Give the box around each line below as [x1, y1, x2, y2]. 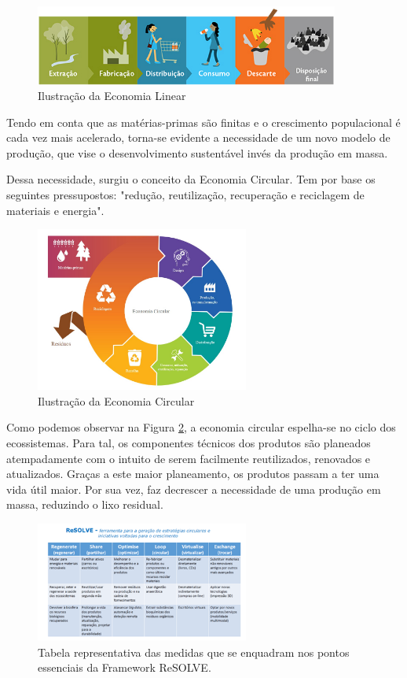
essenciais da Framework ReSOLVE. [38, 659, 211, 676]
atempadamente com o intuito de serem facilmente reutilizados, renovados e [6, 450, 371, 466]
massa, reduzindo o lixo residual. [6, 496, 163, 513]
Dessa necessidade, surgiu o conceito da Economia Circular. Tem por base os [6, 171, 376, 187]
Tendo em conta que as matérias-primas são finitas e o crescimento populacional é [6, 113, 401, 130]
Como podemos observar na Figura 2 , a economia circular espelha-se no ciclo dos [6, 419, 396, 435]
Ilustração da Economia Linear [38, 87, 186, 104]
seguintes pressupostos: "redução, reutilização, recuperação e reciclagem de [6, 187, 365, 203]
